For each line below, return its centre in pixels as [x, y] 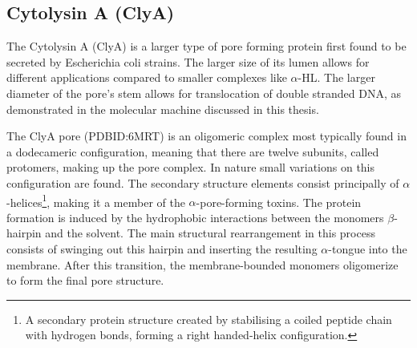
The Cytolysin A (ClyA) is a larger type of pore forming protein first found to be [206, 46]
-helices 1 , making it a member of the [96, 200]
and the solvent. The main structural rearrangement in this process [210, 233]
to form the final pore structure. [85, 280]
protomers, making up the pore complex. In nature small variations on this [191, 167]
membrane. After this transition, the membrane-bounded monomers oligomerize [202, 264]
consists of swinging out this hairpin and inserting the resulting [162, 248]
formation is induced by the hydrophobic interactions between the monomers [195, 217]
